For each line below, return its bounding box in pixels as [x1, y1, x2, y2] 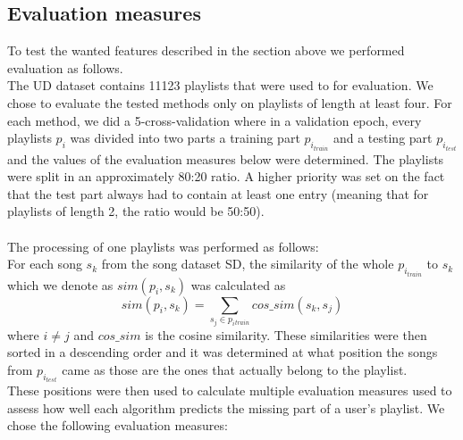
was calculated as [190, 275, 286, 294]
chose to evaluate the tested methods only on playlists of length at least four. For [7, 93, 452, 112]
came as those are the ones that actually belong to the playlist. [62, 360, 408, 378]
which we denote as [7, 275, 114, 294]
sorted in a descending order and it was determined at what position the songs [7, 343, 438, 361]
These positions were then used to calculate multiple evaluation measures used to [7, 381, 452, 400]
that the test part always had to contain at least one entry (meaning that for [7, 184, 429, 203]
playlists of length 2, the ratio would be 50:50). [7, 202, 265, 220]
